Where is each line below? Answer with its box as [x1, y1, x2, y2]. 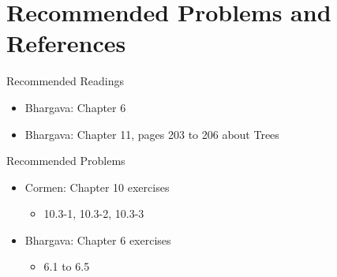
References [6, 27, 126, 59]
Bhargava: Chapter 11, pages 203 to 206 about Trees [24, 125, 279, 142]
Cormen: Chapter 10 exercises [24, 178, 170, 195]
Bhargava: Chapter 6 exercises [24, 231, 171, 248]
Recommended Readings [6, 73, 125, 89]
